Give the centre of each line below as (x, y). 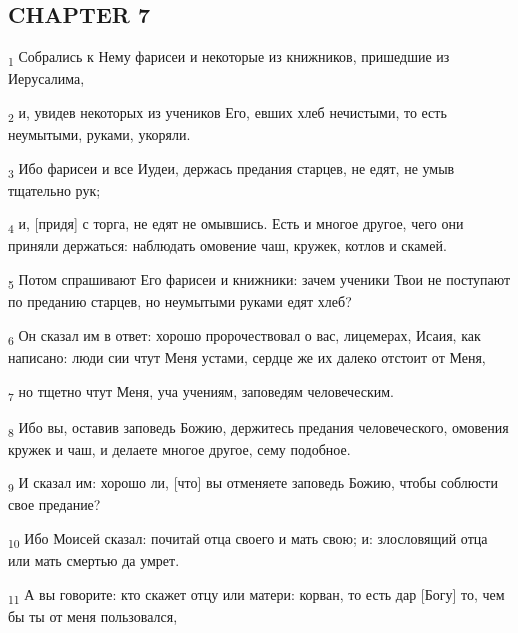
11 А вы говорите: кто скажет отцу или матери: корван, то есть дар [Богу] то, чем (256, 595)
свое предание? (54, 504)
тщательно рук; (54, 189)
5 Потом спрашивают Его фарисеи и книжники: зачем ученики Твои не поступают (259, 280)
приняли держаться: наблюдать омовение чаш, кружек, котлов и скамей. (227, 245)
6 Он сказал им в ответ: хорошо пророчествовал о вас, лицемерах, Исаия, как (244, 336)
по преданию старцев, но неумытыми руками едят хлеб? (180, 301)
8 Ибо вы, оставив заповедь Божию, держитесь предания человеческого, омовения (258, 428)
